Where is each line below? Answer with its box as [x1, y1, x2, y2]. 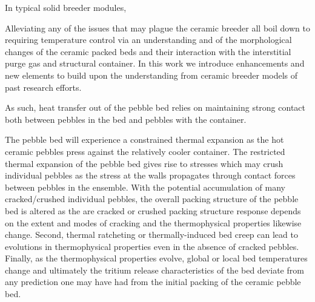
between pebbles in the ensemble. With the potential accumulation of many [5, 180, 285, 193]
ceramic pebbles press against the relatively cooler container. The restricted [5, 145, 285, 157]
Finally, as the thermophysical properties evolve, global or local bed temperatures [5, 252, 308, 264]
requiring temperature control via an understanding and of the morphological [5, 33, 292, 46]
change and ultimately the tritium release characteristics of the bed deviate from [5, 263, 304, 276]
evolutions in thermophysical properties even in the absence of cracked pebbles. [5, 240, 299, 252]
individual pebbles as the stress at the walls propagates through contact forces [5, 169, 296, 182]
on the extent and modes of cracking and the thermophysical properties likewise [5, 216, 302, 229]
